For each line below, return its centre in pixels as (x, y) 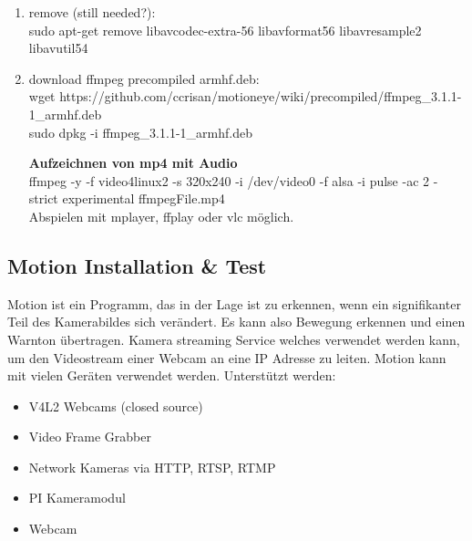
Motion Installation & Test (137, 265)
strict (43, 198)
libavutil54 (58, 48)
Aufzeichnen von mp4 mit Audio (133, 163)
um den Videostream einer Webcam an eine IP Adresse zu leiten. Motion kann (227, 357)
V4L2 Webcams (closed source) (116, 406)
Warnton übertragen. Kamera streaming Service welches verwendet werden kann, (234, 339)
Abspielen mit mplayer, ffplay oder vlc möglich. (161, 216)
